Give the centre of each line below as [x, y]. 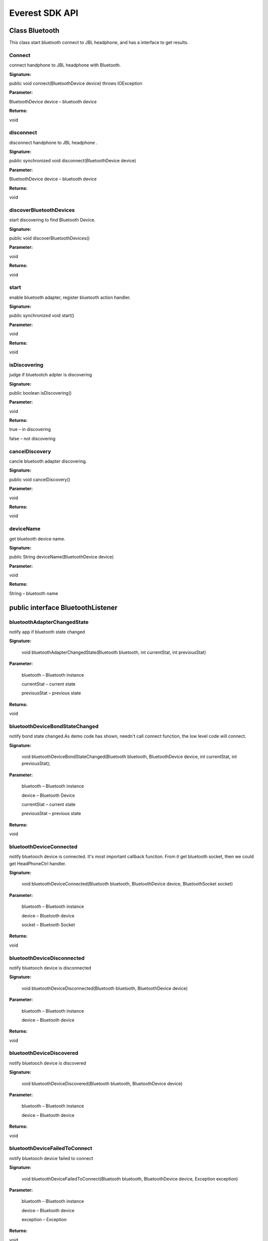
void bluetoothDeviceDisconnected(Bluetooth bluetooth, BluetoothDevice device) [105, 988]
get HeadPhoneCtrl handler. [38, 863]
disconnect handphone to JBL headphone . [53, 142]
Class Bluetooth [34, 31]
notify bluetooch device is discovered [48, 1063]
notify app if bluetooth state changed [47, 632]
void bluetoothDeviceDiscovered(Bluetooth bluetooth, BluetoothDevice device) [102, 1083]
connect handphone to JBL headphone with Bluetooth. [65, 65]
